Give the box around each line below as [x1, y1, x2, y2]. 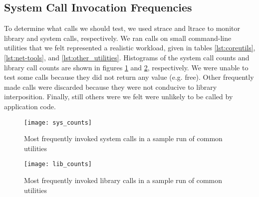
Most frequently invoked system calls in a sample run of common [24, 133, 223, 144]
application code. [4, 101, 56, 111]
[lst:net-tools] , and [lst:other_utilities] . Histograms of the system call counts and [4, 52, 250, 62]
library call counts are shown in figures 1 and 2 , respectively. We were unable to [4, 62, 249, 72]
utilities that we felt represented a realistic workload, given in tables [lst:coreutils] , [4, 42, 256, 53]
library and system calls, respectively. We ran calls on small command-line [4, 32, 232, 43]
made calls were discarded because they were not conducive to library [4, 81, 217, 92]
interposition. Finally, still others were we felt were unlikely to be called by [4, 91, 233, 102]
